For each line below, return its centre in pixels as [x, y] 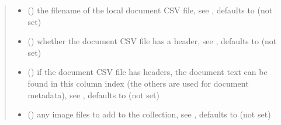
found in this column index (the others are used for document [138, 83]
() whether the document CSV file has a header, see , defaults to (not [152, 41]
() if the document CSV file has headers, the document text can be [148, 72]
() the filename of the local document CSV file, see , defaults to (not [150, 10]
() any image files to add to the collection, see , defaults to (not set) [149, 114]
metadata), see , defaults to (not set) [93, 94]
